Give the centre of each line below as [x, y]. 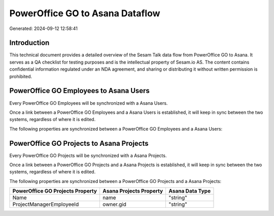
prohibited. [21, 76]
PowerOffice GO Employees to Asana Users [79, 91]
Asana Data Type [190, 191]
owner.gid [114, 204]
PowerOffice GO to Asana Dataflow [85, 13]
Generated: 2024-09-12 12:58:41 [44, 28]
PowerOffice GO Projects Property [55, 191]
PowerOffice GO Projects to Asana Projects [79, 143]
